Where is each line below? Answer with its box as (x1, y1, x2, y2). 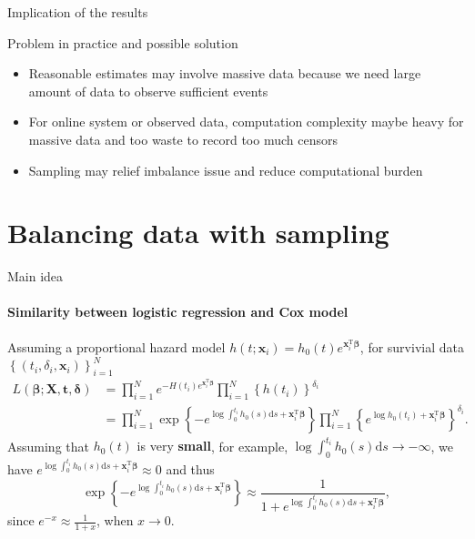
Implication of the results (7, 3, 148, 21)
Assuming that (7, 436, 89, 455)
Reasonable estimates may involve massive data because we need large (28, 64, 421, 83)
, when (96, 511, 134, 530)
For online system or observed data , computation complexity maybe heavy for (28, 112, 464, 131)
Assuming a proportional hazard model (7, 337, 226, 356)
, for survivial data (359, 337, 464, 356)
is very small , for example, (136, 436, 288, 455)
